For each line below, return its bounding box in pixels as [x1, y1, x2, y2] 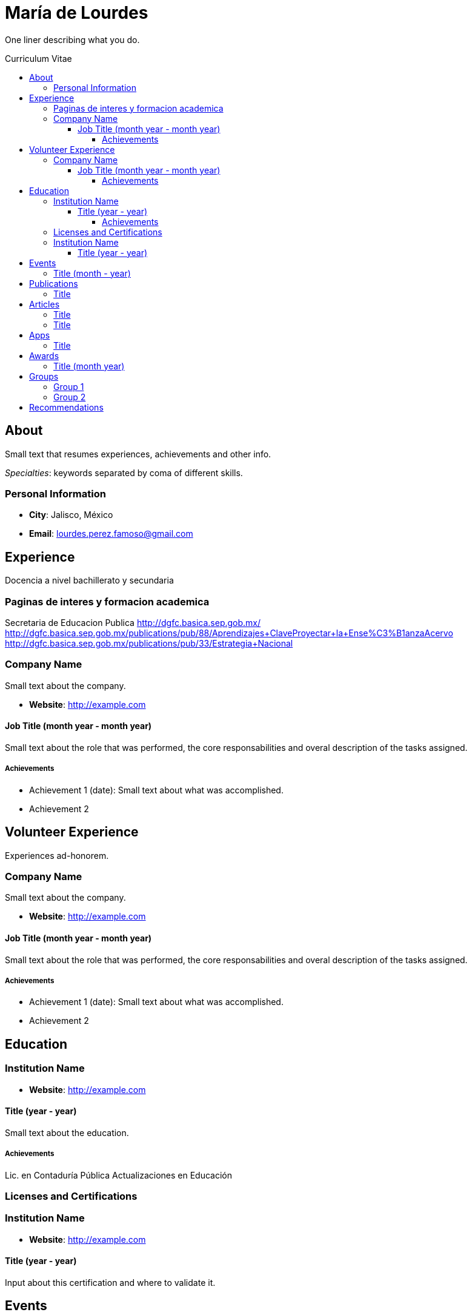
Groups [29, 371, 59, 382]
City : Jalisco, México [29, 510, 113, 520]
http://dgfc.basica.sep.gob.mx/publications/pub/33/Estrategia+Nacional [5, 637, 293, 648]
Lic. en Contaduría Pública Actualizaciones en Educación [5, 1169, 232, 1180]
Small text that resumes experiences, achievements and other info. [5, 448, 271, 459]
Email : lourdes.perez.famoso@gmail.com [29, 528, 193, 539]
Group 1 [53, 381, 84, 392]
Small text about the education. [5, 1127, 129, 1138]
